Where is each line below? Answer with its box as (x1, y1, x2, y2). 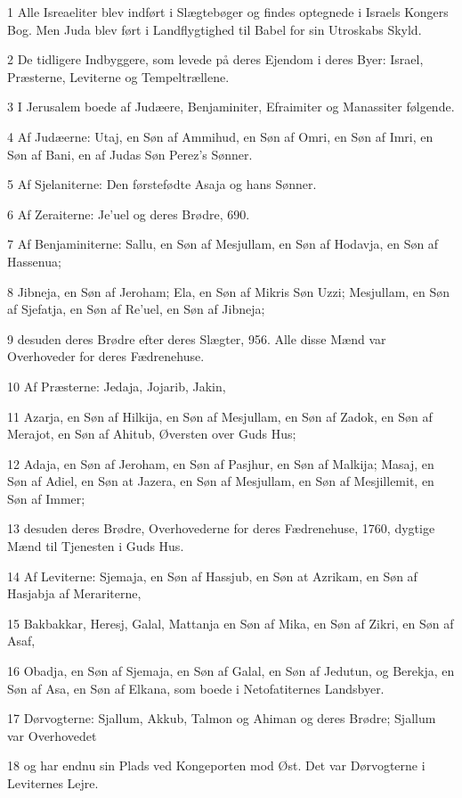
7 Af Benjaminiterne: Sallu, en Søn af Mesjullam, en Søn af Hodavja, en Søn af (7, 234, 439, 253)
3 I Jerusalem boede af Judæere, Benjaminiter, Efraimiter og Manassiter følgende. (7, 97, 455, 116)
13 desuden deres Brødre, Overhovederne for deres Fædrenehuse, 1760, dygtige (7, 519, 435, 538)
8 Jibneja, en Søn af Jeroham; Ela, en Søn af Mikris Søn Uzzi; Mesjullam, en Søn (7, 282, 450, 300)
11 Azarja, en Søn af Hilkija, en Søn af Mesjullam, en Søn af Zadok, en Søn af (7, 407, 433, 425)
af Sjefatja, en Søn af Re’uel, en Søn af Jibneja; (7, 300, 265, 318)
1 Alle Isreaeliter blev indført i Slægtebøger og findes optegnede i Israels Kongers (7, 3, 449, 21)
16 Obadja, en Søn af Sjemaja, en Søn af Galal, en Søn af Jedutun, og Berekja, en (7, 662, 455, 680)
